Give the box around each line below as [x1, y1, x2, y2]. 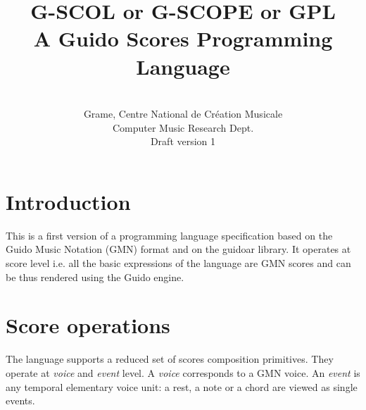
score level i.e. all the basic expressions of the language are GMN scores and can [6, 256, 351, 270]
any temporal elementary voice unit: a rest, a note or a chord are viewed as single [6, 379, 358, 394]
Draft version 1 [150, 134, 216, 149]
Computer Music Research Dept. [112, 120, 254, 135]
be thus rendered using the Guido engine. [6, 269, 184, 284]
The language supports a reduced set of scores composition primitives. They [6, 352, 334, 366]
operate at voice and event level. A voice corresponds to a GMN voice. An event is [6, 365, 360, 380]
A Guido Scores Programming [33, 24, 333, 53]
